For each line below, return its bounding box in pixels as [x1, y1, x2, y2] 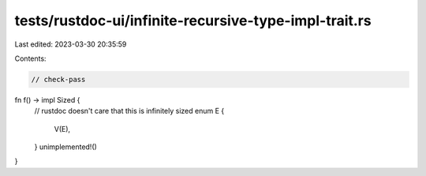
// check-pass [31, 75, 86, 84]
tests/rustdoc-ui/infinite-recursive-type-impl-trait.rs [14, 12, 372, 29]
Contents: [14, 54, 47, 63]
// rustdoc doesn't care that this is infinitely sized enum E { [34, 107, 225, 116]
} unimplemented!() [34, 142, 98, 152]
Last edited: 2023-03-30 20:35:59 [14, 39, 127, 49]
